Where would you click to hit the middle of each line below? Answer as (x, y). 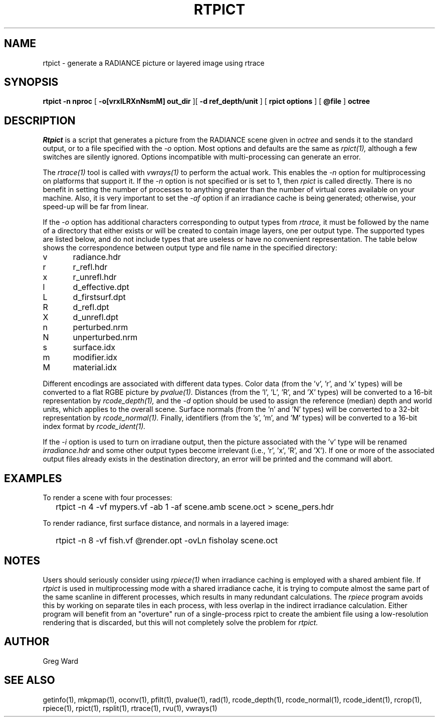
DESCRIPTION (40, 120)
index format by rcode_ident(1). (94, 426)
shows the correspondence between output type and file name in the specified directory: (190, 248)
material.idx (95, 368)
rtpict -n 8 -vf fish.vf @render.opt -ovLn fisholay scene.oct (167, 541)
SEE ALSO (30, 680)
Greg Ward (61, 661)
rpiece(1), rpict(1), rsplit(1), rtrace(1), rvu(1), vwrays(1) (130, 708)
